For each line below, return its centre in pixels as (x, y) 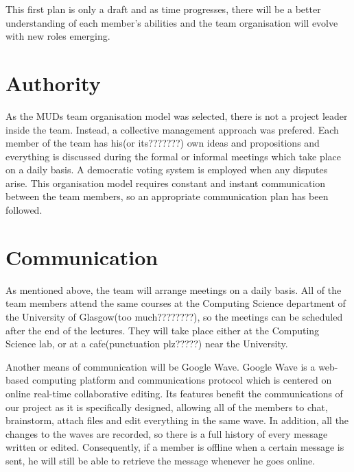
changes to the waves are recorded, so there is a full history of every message (167, 433)
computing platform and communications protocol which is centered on (182, 380)
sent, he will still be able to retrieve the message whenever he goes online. (161, 460)
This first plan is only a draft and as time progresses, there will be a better (163, 9)
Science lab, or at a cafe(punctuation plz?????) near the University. (147, 344)
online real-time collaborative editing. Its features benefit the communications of (174, 393)
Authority (53, 83)
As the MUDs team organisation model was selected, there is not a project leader (177, 115)
